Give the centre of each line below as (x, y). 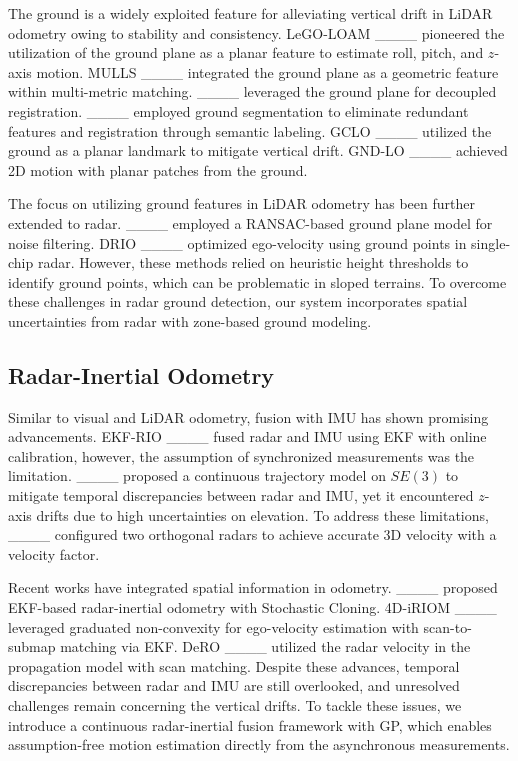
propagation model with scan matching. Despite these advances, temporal (234, 665)
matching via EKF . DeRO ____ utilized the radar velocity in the (265, 646)
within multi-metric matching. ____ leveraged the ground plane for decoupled (252, 91)
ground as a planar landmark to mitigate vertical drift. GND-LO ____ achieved (258, 150)
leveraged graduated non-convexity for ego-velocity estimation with (213, 626)
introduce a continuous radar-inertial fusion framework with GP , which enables (250, 724)
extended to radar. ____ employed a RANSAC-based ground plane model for (250, 222)
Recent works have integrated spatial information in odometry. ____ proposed (253, 587)
